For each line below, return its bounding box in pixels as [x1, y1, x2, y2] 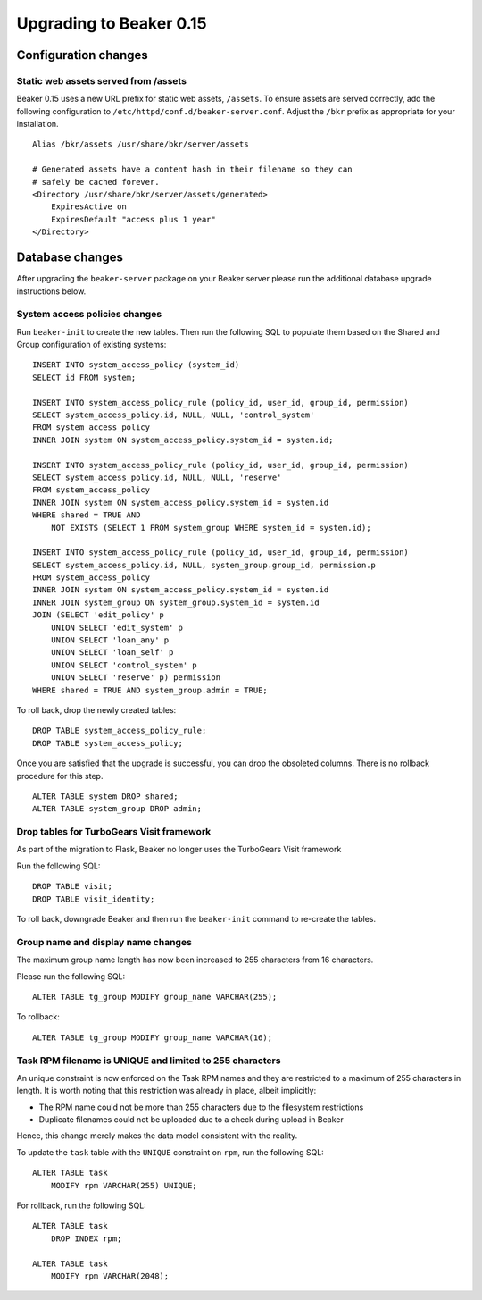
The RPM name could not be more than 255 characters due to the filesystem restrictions [38, 1102, 364, 1112]
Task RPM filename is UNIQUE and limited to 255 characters [16, 1054, 281, 1067]
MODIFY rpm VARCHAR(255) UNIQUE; [50, 1180, 198, 1190]
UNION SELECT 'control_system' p [50, 659, 198, 670]
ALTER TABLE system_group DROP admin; [32, 804, 203, 814]
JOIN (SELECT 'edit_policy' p [32, 610, 165, 620]
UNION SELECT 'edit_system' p [50, 622, 183, 633]
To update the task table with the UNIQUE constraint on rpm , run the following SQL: [16, 1146, 325, 1157]
